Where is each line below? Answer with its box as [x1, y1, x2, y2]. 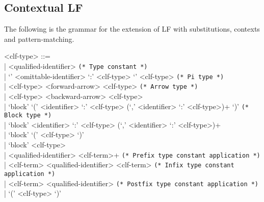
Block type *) [4, 112, 52, 119]
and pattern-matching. [4, 33, 74, 44]
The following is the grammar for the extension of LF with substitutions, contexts [4, 23, 260, 34]
